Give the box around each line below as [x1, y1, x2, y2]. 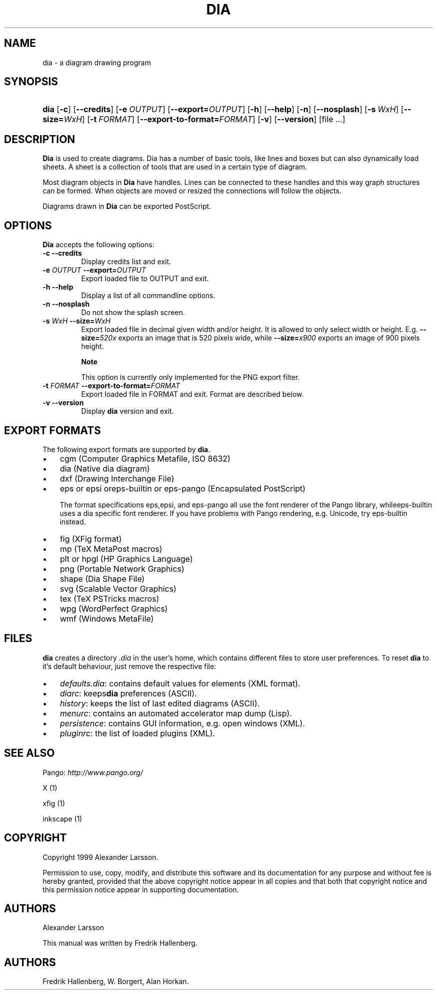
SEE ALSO [4, 747, 55, 760]
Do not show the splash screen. [81, 308, 185, 317]
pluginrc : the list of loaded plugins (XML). [60, 728, 215, 738]
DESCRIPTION [4, 133, 75, 146]
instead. [59, 517, 86, 526]
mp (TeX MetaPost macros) [60, 543, 163, 554]
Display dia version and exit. [81, 407, 174, 416]
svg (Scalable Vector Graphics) [60, 583, 177, 594]
